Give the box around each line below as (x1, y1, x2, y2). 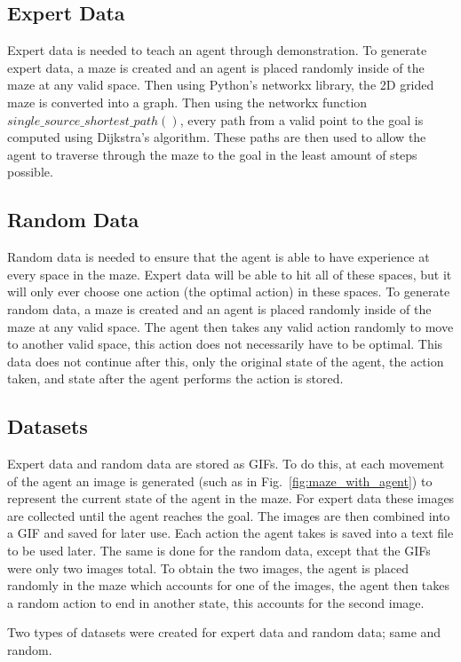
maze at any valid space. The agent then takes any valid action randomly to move (7, 317, 454, 335)
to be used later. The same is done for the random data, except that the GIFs (7, 541, 431, 560)
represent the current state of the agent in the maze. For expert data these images (7, 489, 455, 508)
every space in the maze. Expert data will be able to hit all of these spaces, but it (7, 264, 452, 283)
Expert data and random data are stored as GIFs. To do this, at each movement (7, 454, 445, 473)
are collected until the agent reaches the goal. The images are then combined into (7, 506, 450, 524)
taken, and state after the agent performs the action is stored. (7, 369, 344, 388)
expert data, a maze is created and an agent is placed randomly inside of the (7, 58, 425, 76)
